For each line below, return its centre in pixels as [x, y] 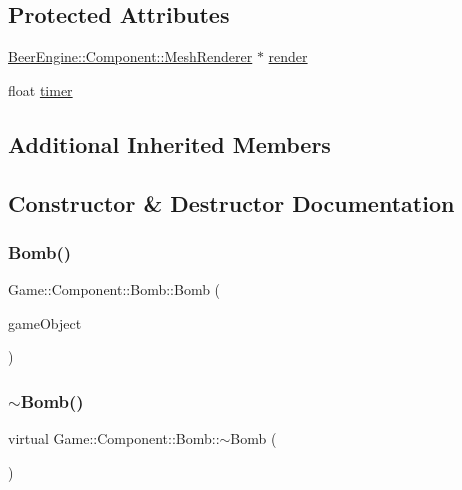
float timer [40, 89]
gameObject [45, 322]
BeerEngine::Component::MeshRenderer [130, 56]
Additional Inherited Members [169, 143]
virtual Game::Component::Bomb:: [114, 438]
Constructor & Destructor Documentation [231, 202]
